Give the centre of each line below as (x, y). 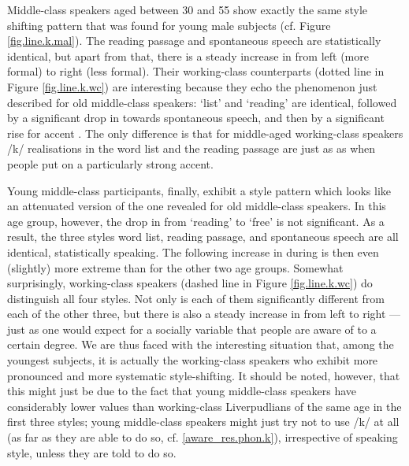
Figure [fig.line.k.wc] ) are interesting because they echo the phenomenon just (192, 86)
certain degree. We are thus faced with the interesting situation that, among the (201, 344)
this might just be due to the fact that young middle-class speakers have (182, 391)
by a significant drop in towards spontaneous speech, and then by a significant (196, 118)
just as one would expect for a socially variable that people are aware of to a (192, 329)
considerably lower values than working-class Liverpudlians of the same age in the (204, 406)
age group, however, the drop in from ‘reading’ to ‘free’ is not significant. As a (196, 221)
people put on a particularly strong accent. (110, 163)
